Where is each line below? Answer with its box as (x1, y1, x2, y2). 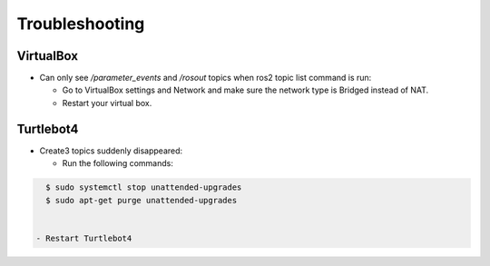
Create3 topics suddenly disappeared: (39, 145, 183, 156)
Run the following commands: (62, 158, 174, 169)
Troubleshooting (16, 14, 145, 34)
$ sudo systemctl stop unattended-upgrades (45, 182, 242, 192)
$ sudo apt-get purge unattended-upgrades (45, 195, 238, 205)
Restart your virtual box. (62, 97, 152, 108)
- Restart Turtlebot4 (35, 232, 132, 243)
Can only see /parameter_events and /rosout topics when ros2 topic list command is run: (39, 73, 372, 84)
